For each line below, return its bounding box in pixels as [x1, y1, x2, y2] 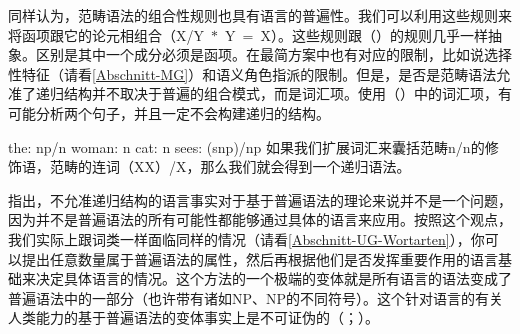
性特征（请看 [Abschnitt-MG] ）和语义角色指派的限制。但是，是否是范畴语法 [8, 63, 497, 84]
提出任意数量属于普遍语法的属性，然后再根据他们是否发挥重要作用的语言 [21, 248, 498, 269]
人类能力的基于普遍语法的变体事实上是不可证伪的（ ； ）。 [8, 307, 379, 328]
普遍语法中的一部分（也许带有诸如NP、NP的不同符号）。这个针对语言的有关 [8, 287, 504, 308]
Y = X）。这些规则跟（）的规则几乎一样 [224, 24, 488, 45]
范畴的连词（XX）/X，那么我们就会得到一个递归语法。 [49, 156, 411, 177]
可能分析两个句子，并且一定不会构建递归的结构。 [8, 102, 330, 123]
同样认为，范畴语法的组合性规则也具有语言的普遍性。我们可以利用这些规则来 [8, 5, 512, 25]
